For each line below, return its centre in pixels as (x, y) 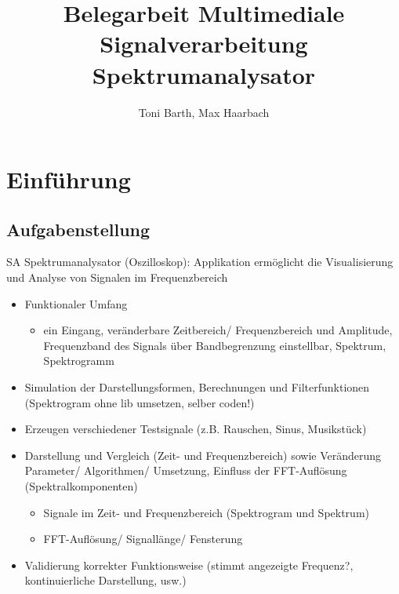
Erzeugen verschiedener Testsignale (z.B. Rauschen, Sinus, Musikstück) (196, 429)
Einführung (69, 179)
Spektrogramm (79, 361)
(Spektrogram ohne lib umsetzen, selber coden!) (140, 402)
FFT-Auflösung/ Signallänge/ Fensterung (143, 539)
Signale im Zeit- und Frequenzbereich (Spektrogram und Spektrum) (206, 512)
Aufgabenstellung (78, 229)
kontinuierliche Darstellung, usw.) (105, 580)
